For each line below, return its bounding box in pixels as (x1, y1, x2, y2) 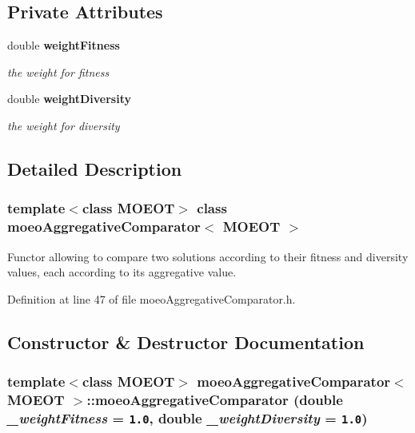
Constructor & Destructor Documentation (7, 329, 365, 354)
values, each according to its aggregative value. (7, 264, 237, 280)
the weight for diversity (7, 117, 120, 133)
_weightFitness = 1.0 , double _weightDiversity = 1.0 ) (7, 407, 368, 427)
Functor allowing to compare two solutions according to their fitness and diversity (7, 248, 409, 264)
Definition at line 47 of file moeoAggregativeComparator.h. (7, 290, 296, 307)
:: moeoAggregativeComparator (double (86, 389, 343, 409)
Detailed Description (7, 156, 182, 181)
